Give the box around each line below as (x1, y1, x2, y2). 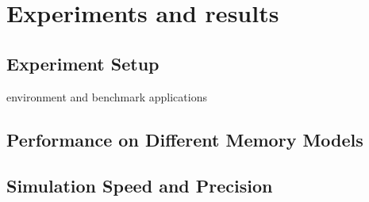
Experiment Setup (6, 51, 160, 75)
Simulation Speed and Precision (6, 173, 273, 198)
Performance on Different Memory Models (6, 127, 363, 151)
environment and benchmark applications (6, 88, 207, 105)
